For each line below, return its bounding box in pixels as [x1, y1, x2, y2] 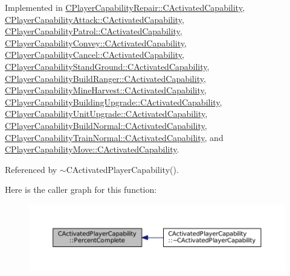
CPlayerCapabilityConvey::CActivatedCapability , [5, 36, 187, 49]
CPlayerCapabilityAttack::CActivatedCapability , [5, 13, 185, 25]
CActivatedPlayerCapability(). [66, 163, 179, 175]
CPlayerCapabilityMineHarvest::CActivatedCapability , [5, 84, 207, 96]
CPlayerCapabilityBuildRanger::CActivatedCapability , [5, 72, 206, 84]
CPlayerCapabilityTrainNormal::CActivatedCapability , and [5, 131, 224, 143]
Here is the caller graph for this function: [5, 183, 157, 196]
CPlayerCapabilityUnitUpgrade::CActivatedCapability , [5, 107, 208, 120]
